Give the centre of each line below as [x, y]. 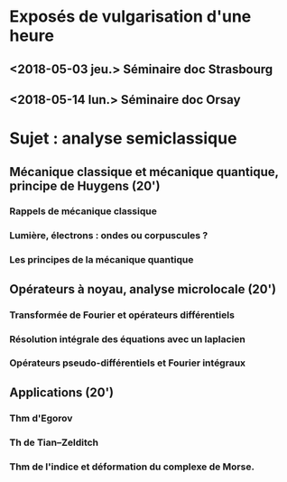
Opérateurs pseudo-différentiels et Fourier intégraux [128, 363]
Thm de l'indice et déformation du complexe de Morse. [132, 467]
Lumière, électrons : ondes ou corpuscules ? [109, 236]
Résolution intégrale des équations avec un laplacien [128, 338]
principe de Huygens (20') [85, 185]
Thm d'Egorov [41, 418]
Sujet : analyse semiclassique [123, 139]
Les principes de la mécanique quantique [102, 260]
